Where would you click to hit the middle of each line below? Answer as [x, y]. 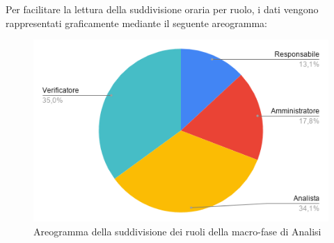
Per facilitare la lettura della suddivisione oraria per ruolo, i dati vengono [162, 9]
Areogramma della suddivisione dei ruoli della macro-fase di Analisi [177, 231]
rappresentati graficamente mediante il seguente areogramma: [136, 23]
